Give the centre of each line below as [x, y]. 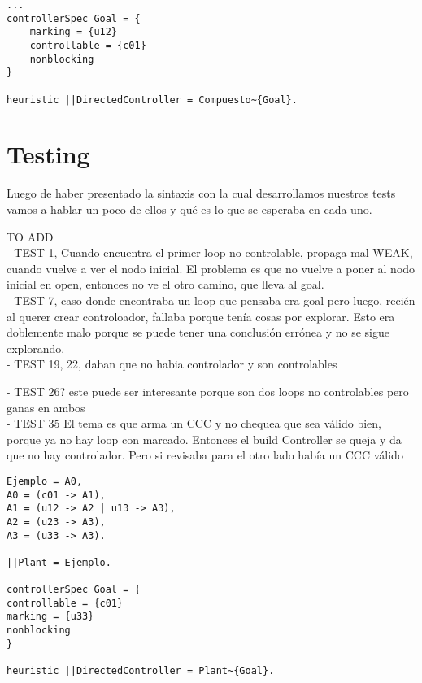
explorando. [36, 348]
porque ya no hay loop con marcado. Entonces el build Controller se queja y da [204, 439]
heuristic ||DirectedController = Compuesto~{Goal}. [152, 100]
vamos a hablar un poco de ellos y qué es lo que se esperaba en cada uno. [189, 209]
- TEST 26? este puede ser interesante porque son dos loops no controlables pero [208, 391]
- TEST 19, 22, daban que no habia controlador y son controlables [172, 364]
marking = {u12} [74, 32]
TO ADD [30, 236]
